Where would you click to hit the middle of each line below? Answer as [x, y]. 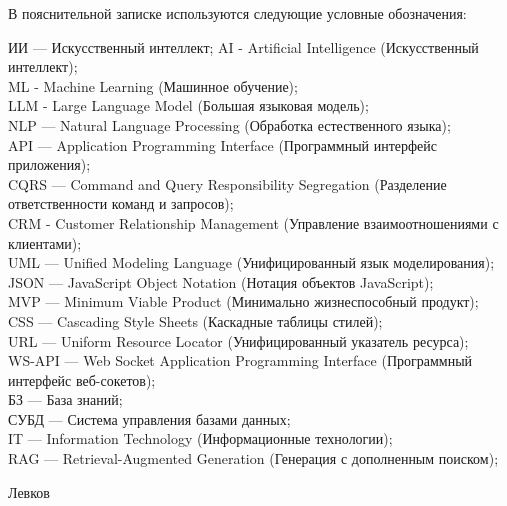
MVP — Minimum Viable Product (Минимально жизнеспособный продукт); [243, 301]
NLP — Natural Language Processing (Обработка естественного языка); [229, 124]
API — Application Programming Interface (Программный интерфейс [223, 144]
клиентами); [45, 242]
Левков [29, 491]
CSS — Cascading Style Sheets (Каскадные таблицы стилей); [195, 320]
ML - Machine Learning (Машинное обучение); [153, 85]
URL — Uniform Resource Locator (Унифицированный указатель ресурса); [238, 340]
